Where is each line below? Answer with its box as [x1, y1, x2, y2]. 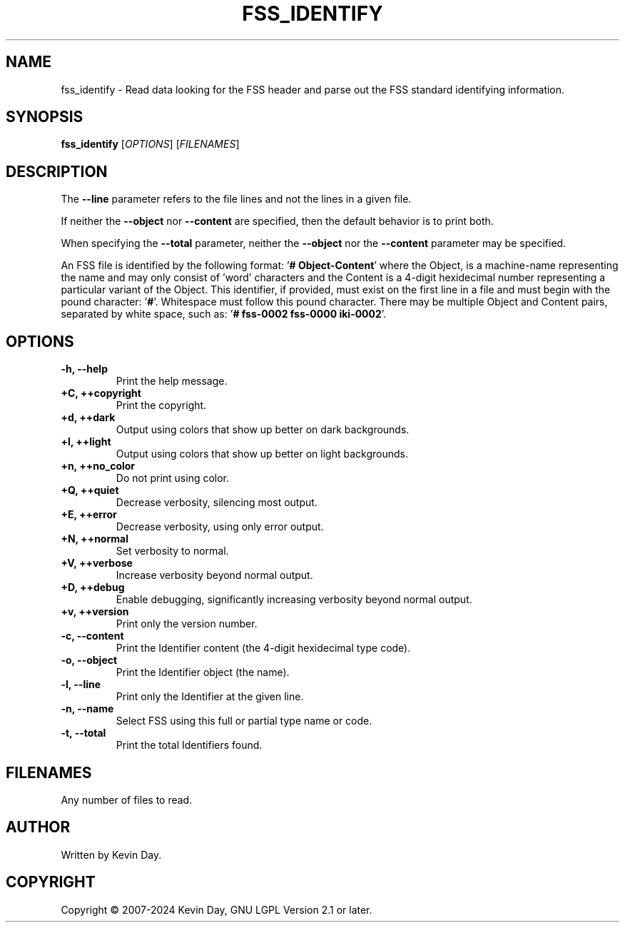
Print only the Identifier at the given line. [116, 690, 304, 703]
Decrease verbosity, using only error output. [116, 520, 324, 533]
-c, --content [61, 630, 124, 642]
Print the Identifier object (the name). [116, 666, 290, 679]
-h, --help [61, 363, 108, 375]
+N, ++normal [61, 533, 128, 545]
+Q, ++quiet [61, 484, 119, 497]
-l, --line [61, 678, 101, 691]
